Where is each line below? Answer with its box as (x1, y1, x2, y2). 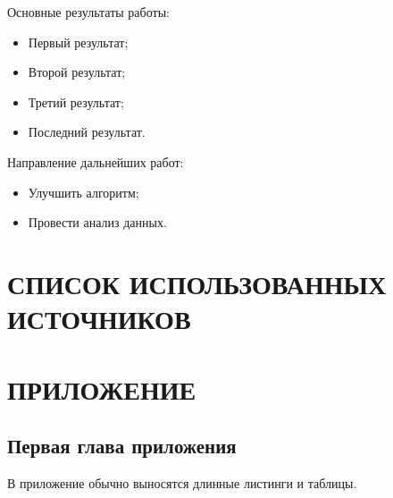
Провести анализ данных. (28, 213, 167, 232)
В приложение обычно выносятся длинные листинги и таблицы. (7, 473, 357, 492)
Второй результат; (28, 63, 126, 81)
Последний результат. (28, 122, 146, 141)
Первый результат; (28, 32, 129, 51)
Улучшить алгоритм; (28, 182, 139, 201)
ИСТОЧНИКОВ (7, 300, 191, 337)
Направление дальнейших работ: (7, 152, 184, 171)
